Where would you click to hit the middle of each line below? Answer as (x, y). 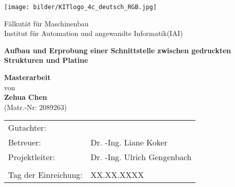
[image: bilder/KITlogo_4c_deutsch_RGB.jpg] (80, 7)
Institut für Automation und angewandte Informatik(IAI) (94, 33)
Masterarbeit (27, 77)
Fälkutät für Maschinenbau (46, 23)
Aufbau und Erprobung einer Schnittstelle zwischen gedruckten (118, 50)
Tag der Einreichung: (45, 175)
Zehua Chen (26, 97)
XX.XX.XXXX (117, 175)
